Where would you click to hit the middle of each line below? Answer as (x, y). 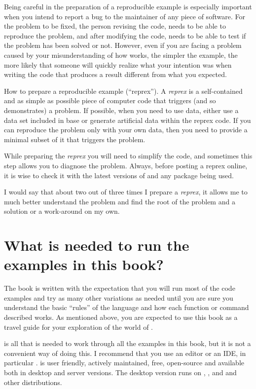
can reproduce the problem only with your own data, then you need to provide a (126, 130)
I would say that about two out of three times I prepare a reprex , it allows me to (126, 192)
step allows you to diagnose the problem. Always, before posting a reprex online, (126, 165)
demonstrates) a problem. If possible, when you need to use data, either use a (121, 110)
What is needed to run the (97, 245)
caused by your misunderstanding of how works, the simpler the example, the (121, 55)
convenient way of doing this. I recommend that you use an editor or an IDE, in (125, 353)
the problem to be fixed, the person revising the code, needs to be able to (115, 26)
